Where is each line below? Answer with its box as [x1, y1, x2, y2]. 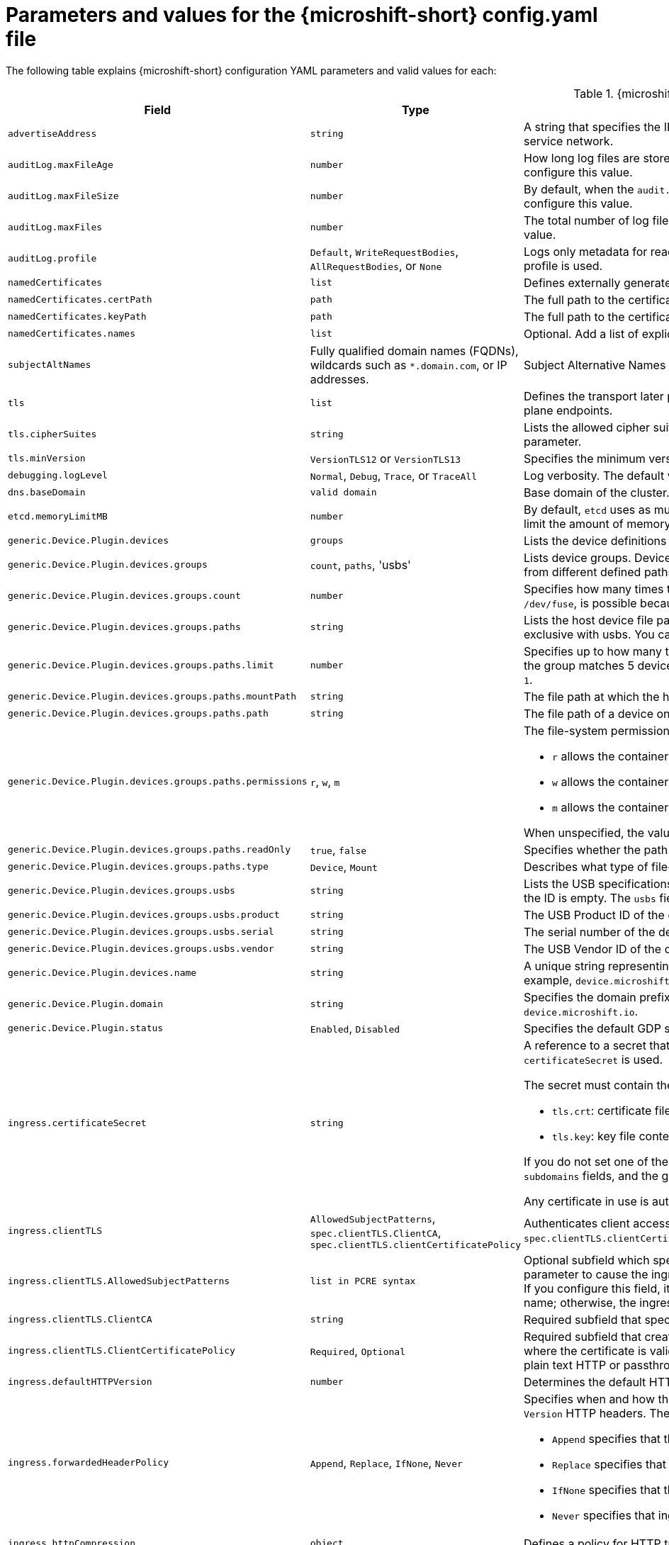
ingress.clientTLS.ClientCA [8, 1314, 152, 1325]
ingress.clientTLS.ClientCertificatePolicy [8, 1345, 235, 1356]
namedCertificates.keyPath [8, 311, 147, 322]
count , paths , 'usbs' [310, 557, 411, 572]
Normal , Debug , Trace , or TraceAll [310, 468, 477, 483]
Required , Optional [310, 1343, 405, 1358]
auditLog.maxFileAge [8, 159, 113, 171]
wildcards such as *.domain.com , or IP [310, 357, 507, 372]
